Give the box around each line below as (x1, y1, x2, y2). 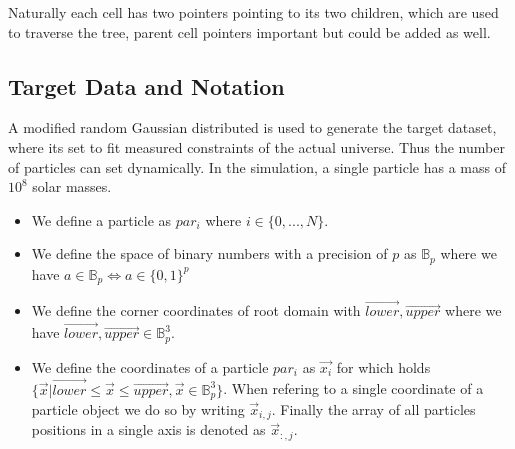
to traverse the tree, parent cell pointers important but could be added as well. (8, 21, 491, 42)
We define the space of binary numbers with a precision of (31, 243, 388, 264)
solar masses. (32, 176, 112, 197)
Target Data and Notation (8, 70, 285, 101)
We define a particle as (31, 209, 172, 230)
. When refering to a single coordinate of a (223, 378, 484, 399)
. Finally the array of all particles (271, 399, 476, 420)
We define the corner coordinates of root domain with (31, 300, 361, 321)
